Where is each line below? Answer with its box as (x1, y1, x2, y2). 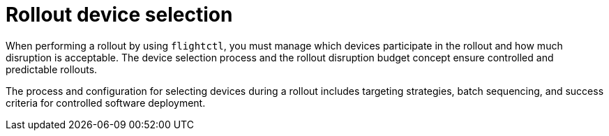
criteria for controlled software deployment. (6, 96, 206, 109)
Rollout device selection (6, 3, 233, 27)
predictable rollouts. (6, 63, 98, 75)
